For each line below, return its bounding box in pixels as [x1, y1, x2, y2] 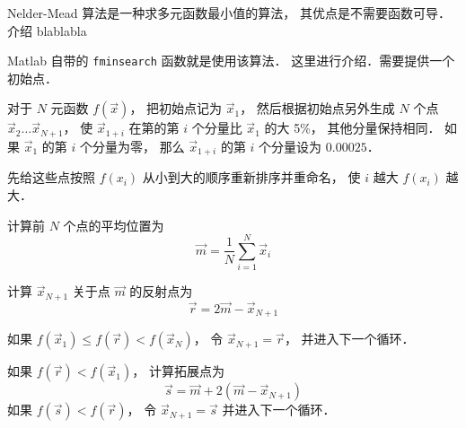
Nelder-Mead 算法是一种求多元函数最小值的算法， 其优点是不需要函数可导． [7, 4, 451, 22]
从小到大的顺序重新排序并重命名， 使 [142, 168, 361, 187]
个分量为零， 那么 [79, 136, 185, 155]
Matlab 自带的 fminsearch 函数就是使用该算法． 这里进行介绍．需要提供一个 [7, 51, 455, 70]
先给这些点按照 [7, 168, 95, 187]
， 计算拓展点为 [132, 362, 224, 380]
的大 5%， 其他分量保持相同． [264, 118, 441, 137]
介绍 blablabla [7, 21, 87, 39]
